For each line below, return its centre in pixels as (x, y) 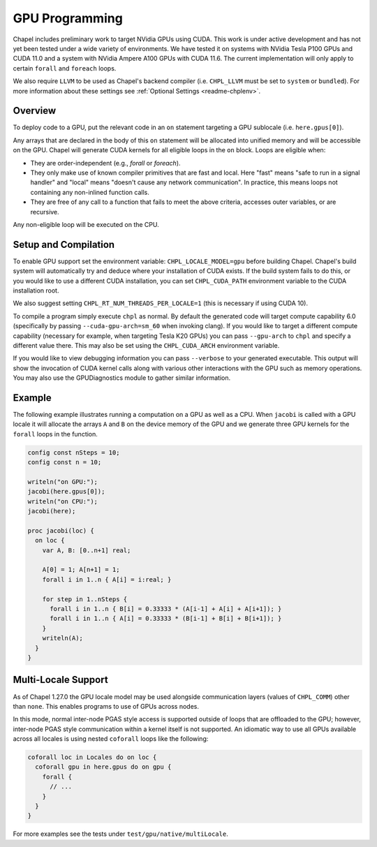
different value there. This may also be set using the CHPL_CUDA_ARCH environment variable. (146, 345)
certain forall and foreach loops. (65, 68)
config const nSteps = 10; (74, 452)
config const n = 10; (65, 462)
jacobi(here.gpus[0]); (66, 492)
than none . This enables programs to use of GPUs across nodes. (106, 706)
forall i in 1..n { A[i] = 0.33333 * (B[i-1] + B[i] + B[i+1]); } (166, 619)
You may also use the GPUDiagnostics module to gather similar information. (122, 378)
